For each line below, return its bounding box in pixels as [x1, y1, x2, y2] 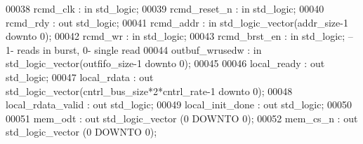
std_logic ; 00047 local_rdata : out [6, 69, 154, 84]
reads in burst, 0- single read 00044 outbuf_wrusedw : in [17, 42, 262, 57]
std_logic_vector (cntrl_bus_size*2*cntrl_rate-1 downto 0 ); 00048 [6, 83, 293, 98]
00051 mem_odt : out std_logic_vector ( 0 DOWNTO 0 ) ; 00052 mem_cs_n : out [6, 110, 358, 125]
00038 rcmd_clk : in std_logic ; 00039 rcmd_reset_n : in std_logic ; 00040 [6, 1, 324, 15]
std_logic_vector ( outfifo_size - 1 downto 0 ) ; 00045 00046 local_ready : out [6, 56, 325, 71]
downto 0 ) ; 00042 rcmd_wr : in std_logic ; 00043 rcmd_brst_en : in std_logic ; [6, 29, 345, 43]
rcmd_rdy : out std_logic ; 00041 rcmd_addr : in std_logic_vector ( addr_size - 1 [6, 15, 348, 29]
